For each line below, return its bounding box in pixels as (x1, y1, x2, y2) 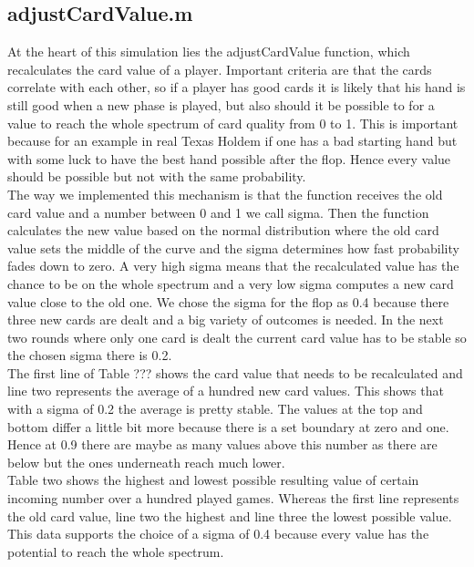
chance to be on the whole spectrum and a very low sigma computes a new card (7, 273, 454, 293)
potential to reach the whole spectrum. (7, 541, 224, 561)
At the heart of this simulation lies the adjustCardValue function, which (7, 42, 410, 61)
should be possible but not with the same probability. (7, 167, 306, 186)
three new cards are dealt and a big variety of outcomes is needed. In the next (7, 310, 444, 329)
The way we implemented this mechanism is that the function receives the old (7, 184, 443, 203)
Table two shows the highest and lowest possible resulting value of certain (7, 470, 419, 490)
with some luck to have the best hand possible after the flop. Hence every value (7, 149, 451, 168)
